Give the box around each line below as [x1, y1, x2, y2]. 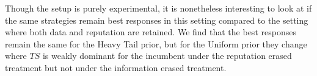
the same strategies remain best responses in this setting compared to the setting [5, 13, 308, 26]
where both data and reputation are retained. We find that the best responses [5, 26, 296, 38]
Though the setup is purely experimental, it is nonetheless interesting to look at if [5, 2, 312, 14]
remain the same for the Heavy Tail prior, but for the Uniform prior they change [5, 37, 307, 50]
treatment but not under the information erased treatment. [5, 61, 227, 74]
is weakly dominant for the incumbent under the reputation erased [42, 49, 292, 62]
